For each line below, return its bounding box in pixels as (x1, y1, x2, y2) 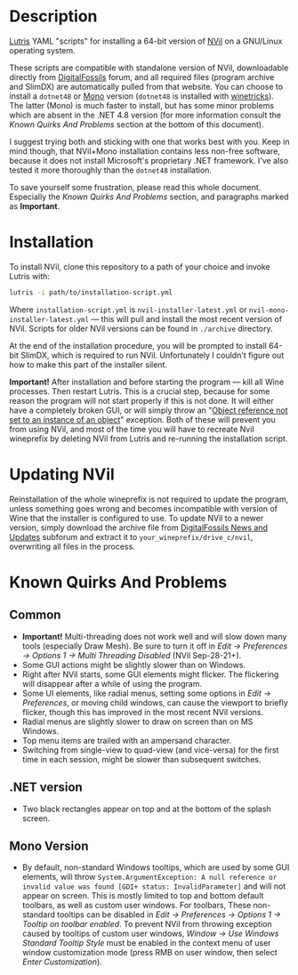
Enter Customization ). (21, 956, 102, 967)
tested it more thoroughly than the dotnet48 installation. (9, 165, 212, 175)
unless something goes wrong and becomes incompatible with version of (9, 503, 278, 513)
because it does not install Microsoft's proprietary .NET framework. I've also (9, 155, 289, 165)
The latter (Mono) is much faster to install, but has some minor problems (9, 100, 274, 110)
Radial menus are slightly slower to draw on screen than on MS (21, 716, 254, 727)
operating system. (9, 44, 76, 55)
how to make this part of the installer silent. (9, 359, 167, 370)
